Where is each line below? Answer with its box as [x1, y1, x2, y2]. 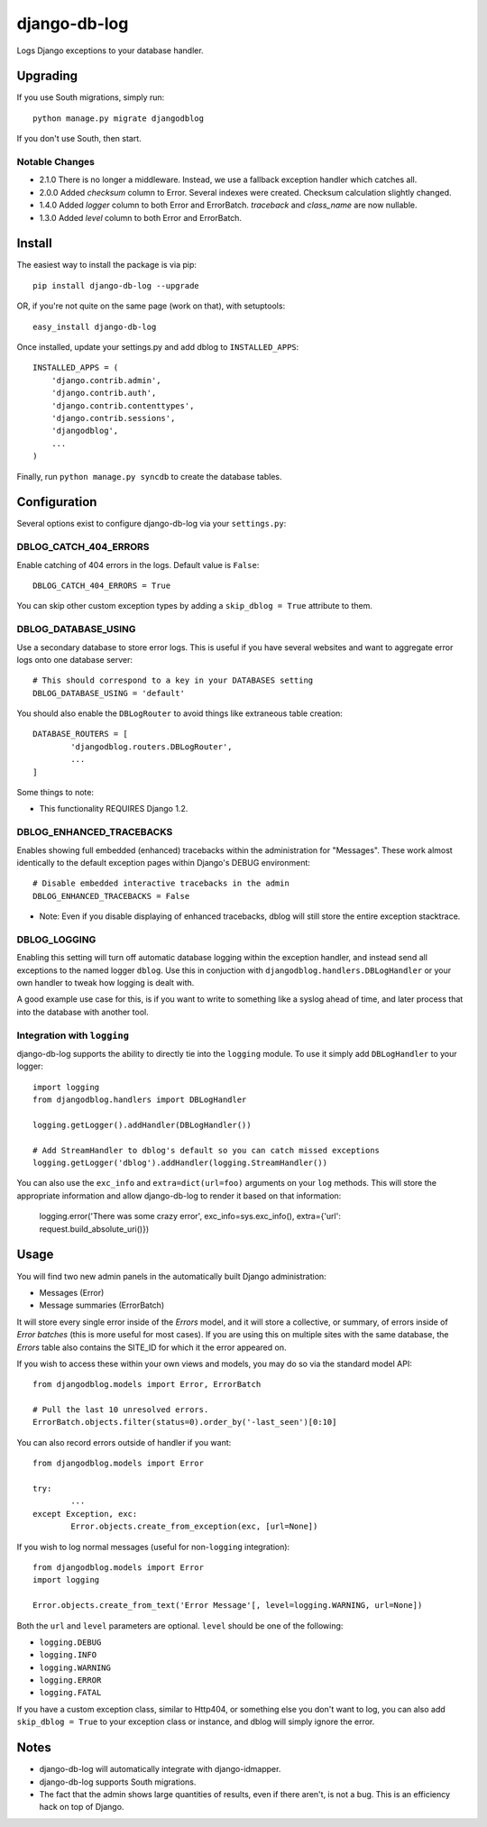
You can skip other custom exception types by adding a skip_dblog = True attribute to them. [16, 601, 373, 611]
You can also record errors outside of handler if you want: [16, 1437, 232, 1447]
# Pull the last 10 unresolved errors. [32, 1405, 209, 1415]
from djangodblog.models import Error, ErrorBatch [32, 1380, 262, 1390]
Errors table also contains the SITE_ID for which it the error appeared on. [16, 1342, 287, 1353]
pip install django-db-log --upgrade [32, 280, 200, 290]
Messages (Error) [39, 1287, 105, 1298]
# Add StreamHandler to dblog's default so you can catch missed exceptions [32, 1145, 381, 1155]
